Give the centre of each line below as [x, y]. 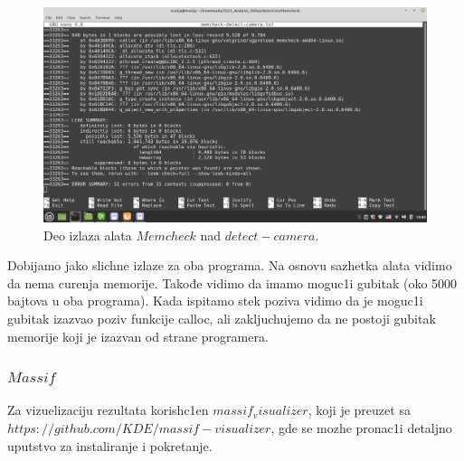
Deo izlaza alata [88, 235]
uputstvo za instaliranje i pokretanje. [110, 445]
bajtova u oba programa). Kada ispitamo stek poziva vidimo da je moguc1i [215, 301]
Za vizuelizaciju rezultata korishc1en [108, 410]
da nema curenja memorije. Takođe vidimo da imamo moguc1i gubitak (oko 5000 [232, 282]
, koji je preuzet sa [359, 410]
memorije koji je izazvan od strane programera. [138, 336]
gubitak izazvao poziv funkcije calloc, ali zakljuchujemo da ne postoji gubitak [222, 319]
